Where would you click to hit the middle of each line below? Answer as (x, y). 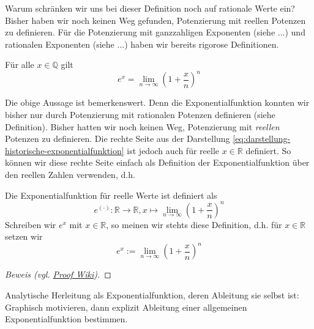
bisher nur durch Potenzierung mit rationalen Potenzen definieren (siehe (140, 115)
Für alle (20, 65)
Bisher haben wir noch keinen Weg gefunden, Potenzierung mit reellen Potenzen (155, 20)
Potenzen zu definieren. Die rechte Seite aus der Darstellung (118, 139)
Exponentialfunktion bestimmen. (66, 319)
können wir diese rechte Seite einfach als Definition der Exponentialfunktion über (157, 162)
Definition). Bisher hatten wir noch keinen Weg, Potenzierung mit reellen (142, 126)
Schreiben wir (31, 224)
